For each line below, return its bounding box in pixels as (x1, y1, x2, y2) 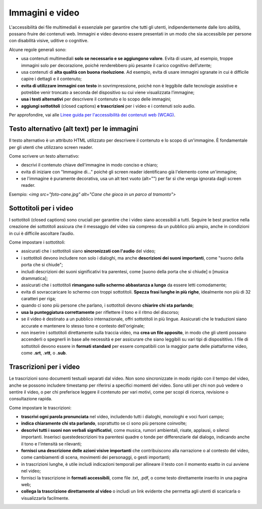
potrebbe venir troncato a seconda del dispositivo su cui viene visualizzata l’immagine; (21, 90, 195, 96)
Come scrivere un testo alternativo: (9, 153, 80, 159)
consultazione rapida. (9, 396, 52, 402)
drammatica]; (21, 275, 48, 281)
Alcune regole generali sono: (9, 47, 66, 52)
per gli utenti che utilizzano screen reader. (9, 144, 93, 150)
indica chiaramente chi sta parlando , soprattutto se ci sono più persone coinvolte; (21, 420, 187, 427)
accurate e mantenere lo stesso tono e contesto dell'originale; (21, 323, 145, 328)
